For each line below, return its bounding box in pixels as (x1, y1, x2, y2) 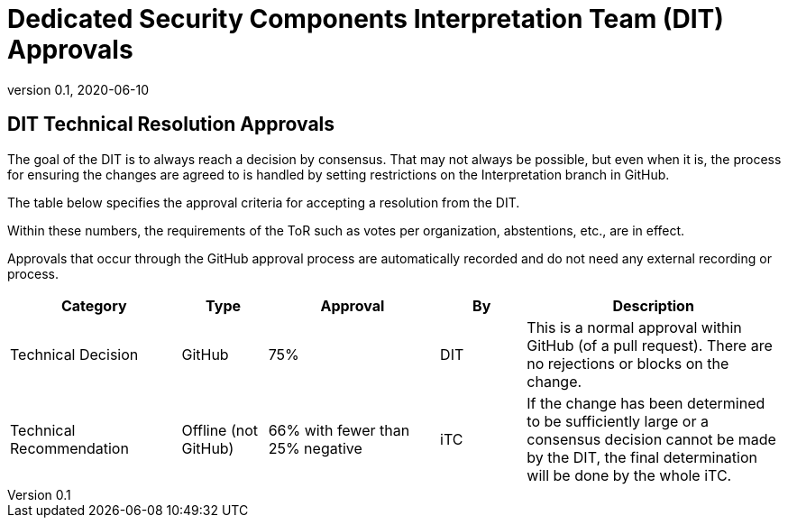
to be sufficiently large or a (527, 411, 709, 430)
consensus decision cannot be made (527, 429, 776, 448)
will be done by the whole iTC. (527, 465, 732, 484)
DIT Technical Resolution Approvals (7, 113, 335, 136)
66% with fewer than (268, 420, 410, 439)
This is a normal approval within (527, 318, 742, 336)
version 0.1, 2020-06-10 (7, 81, 150, 97)
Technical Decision (10, 345, 139, 364)
